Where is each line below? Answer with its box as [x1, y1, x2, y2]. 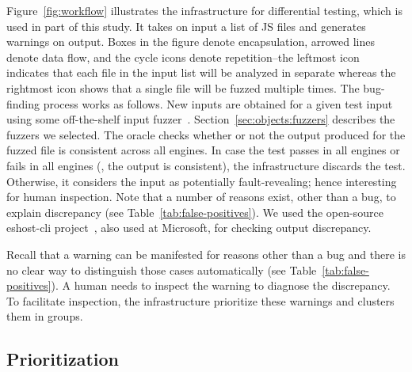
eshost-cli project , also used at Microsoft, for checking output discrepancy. [6, 219, 372, 236]
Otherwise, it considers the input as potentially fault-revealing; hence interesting [6, 173, 397, 189]
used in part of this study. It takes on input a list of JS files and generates [6, 17, 366, 34]
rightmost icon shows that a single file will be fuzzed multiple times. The [6, 79, 360, 96]
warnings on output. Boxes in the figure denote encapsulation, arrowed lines [6, 33, 376, 50]
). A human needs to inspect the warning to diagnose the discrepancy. [51, 277, 391, 294]
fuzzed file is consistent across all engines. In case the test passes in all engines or [6, 142, 400, 158]
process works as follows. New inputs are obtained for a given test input [43, 95, 393, 112]
